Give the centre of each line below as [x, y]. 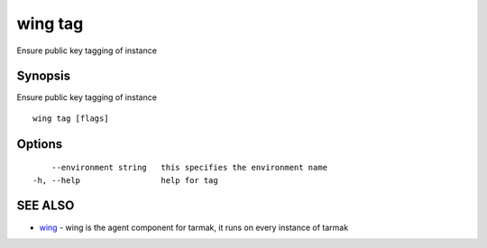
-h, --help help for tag [125, 180]
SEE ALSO [46, 206]
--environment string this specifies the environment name [189, 168]
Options [40, 144]
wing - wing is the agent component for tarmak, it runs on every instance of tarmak [194, 227]
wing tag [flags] [71, 118]
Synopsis [44, 76]
